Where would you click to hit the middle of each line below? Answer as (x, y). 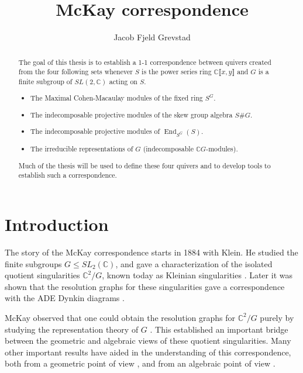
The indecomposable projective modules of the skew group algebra (132, 114)
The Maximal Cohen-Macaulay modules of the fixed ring (117, 98)
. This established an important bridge (219, 329)
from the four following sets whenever (75, 72)
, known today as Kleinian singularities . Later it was (197, 275)
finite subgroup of (45, 81)
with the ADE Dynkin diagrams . (65, 298)
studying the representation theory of (72, 329)
